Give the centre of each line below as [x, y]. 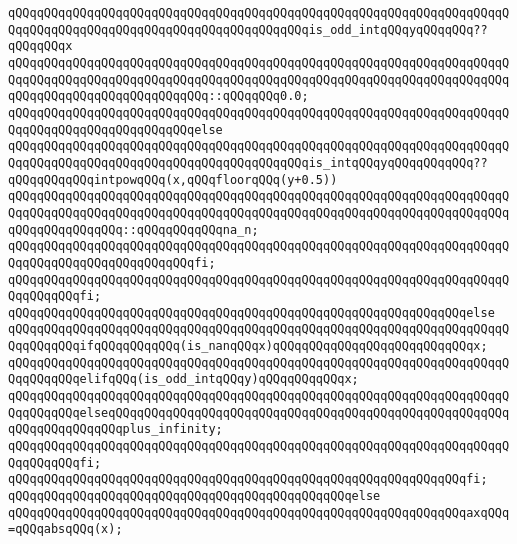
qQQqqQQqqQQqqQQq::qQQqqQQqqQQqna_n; [133, 229]
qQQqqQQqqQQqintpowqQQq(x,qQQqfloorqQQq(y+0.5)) [173, 179]
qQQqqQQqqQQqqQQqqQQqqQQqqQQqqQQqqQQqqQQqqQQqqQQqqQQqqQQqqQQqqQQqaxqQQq [259, 512]
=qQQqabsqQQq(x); [65, 529]
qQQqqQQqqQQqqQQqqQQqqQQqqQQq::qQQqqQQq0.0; [158, 96]
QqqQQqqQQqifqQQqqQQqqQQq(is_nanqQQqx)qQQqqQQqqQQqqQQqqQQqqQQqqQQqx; [248, 346]
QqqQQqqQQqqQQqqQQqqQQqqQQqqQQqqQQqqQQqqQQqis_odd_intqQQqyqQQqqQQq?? [248, 29]
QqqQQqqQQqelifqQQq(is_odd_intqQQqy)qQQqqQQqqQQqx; [183, 379]
